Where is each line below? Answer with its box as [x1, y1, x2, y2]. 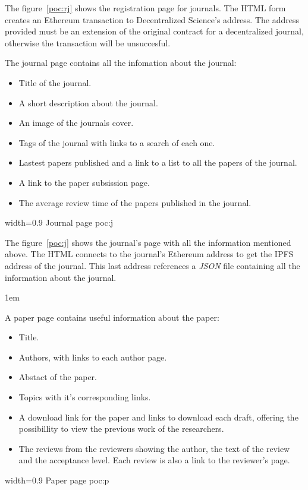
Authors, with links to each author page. [18, 350, 167, 363]
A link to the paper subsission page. [18, 176, 150, 188]
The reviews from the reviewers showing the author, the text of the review [18, 442, 290, 454]
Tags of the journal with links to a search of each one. [18, 136, 215, 148]
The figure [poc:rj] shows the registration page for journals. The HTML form [5, 2, 286, 14]
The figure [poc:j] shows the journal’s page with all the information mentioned [5, 236, 291, 248]
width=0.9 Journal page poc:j [5, 216, 113, 229]
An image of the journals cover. [18, 116, 134, 129]
